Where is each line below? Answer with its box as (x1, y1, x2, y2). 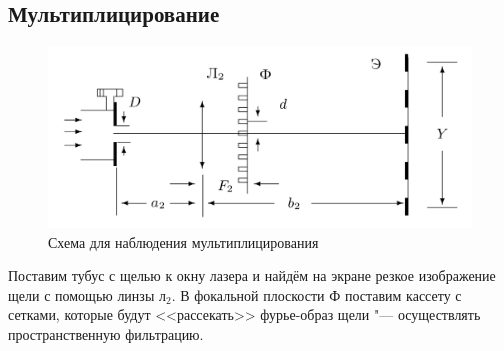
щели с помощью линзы (8, 284, 155, 305)
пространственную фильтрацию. (8, 323, 204, 344)
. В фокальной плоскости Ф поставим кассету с (171, 284, 462, 305)
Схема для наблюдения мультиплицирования (48, 231, 319, 252)
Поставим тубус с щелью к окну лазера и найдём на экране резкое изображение (8, 265, 496, 286)
